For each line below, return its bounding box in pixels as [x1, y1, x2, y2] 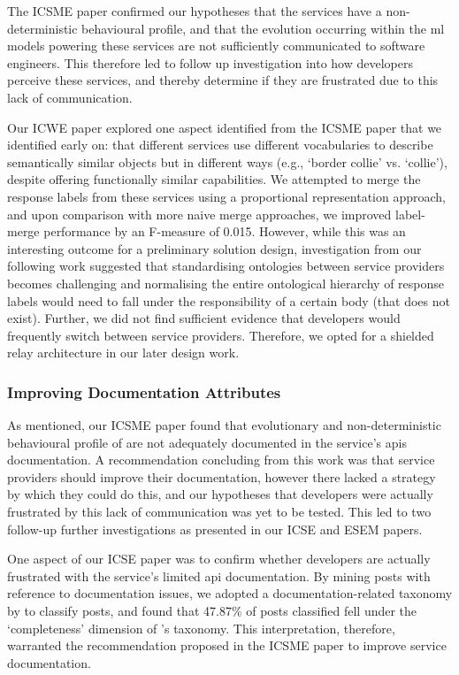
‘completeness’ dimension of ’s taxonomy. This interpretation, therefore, [7, 618, 395, 637]
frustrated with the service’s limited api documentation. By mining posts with [7, 566, 431, 585]
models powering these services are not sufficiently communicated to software [7, 36, 425, 55]
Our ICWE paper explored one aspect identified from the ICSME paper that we [7, 118, 442, 136]
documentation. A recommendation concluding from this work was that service [7, 450, 435, 469]
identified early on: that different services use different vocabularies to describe [7, 135, 433, 154]
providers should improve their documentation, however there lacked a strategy [7, 467, 436, 486]
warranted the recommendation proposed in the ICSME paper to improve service [7, 636, 447, 655]
